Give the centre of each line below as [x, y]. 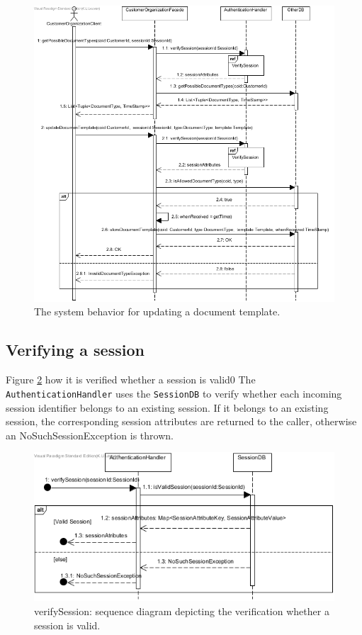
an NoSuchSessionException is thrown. [90, 435]
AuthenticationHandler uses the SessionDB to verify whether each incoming [174, 393]
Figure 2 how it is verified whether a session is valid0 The [131, 380]
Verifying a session [75, 350]
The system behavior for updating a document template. [157, 311]
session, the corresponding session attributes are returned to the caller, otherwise [181, 421]
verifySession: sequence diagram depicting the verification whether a [182, 611]
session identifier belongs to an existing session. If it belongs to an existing [167, 407]
